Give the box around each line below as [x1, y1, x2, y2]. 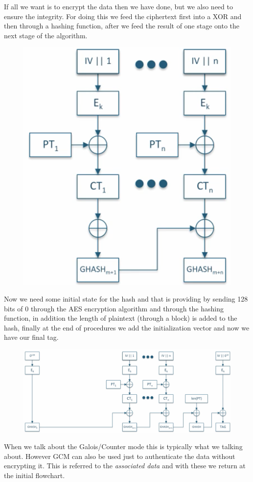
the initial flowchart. [4, 470, 65, 481]
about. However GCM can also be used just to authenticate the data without [4, 451, 235, 461]
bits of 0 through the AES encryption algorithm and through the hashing [4, 303, 224, 313]
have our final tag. [4, 332, 59, 342]
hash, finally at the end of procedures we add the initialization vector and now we [4, 322, 250, 332]
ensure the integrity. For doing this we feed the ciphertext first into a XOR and [4, 11, 242, 21]
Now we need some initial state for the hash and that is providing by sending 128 [4, 294, 248, 304]
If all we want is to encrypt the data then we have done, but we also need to [4, 1, 233, 11]
